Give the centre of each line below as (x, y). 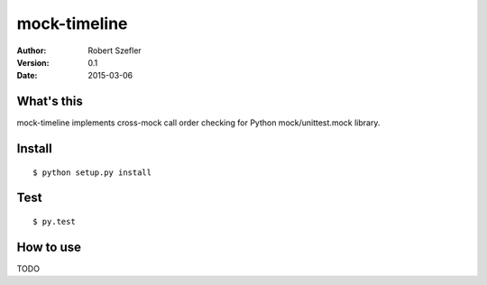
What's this (50, 101)
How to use (49, 247)
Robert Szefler (115, 51)
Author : (32, 51)
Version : (33, 62)
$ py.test (54, 222)
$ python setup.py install (92, 172)
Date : (27, 76)
